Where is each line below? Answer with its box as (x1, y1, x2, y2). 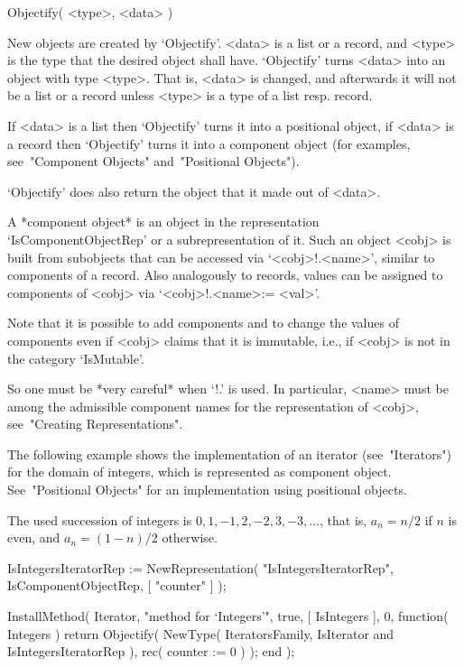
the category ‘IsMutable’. (7, 348, 144, 367)
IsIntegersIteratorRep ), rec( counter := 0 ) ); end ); (7, 642, 295, 661)
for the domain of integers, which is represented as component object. (7, 462, 392, 481)
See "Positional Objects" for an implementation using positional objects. (7, 480, 407, 499)
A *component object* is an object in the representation (7, 212, 320, 231)
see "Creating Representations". (7, 414, 183, 433)
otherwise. (162, 528, 218, 547)
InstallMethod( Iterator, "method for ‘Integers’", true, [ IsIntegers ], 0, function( (7, 607, 449, 625)
